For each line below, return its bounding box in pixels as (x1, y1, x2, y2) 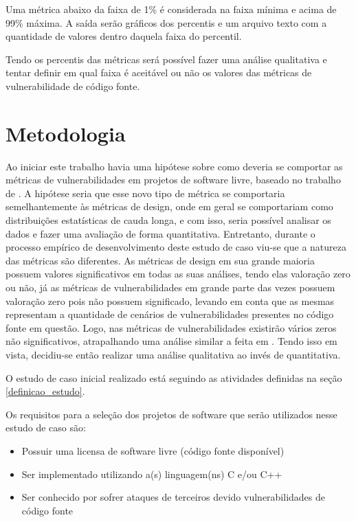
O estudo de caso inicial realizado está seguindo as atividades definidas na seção (5, 370, 342, 385)
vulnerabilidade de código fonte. (5, 78, 140, 93)
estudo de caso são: (5, 420, 86, 435)
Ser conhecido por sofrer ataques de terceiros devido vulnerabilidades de (21, 490, 326, 504)
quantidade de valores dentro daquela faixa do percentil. (5, 29, 242, 43)
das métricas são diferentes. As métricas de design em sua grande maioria (5, 253, 315, 267)
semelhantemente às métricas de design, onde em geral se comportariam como (5, 199, 333, 214)
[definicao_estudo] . (5, 384, 85, 398)
